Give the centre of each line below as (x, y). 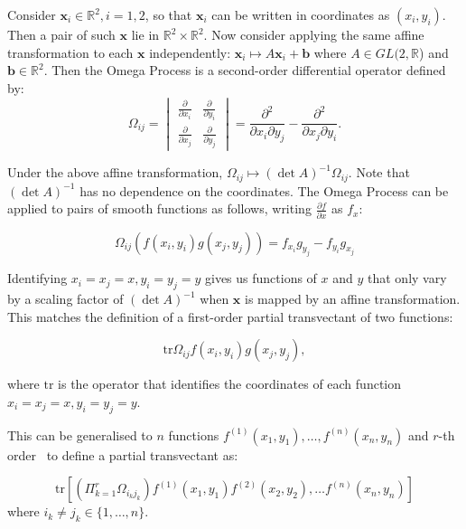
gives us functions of (261, 278)
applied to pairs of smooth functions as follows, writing (159, 208)
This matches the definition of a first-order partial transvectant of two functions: (230, 316)
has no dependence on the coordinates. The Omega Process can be (264, 190)
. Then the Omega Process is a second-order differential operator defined (245, 70)
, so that (168, 14)
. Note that (379, 172)
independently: (190, 52)
